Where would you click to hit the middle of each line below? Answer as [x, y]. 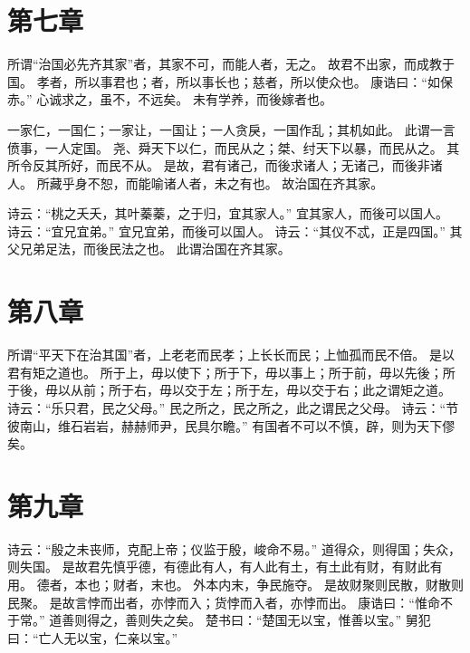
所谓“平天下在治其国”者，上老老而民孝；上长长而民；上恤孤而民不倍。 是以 [231, 355]
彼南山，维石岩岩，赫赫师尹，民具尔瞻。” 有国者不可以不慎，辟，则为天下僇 [231, 425]
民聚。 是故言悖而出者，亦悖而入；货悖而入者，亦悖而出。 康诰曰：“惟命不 [230, 602]
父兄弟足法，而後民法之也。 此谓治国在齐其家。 [149, 249]
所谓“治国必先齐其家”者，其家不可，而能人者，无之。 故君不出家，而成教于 [231, 64]
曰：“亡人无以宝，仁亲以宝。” [93, 637]
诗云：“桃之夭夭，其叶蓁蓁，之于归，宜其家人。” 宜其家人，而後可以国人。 [228, 213]
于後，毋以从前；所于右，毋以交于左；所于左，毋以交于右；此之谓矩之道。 [229, 390]
